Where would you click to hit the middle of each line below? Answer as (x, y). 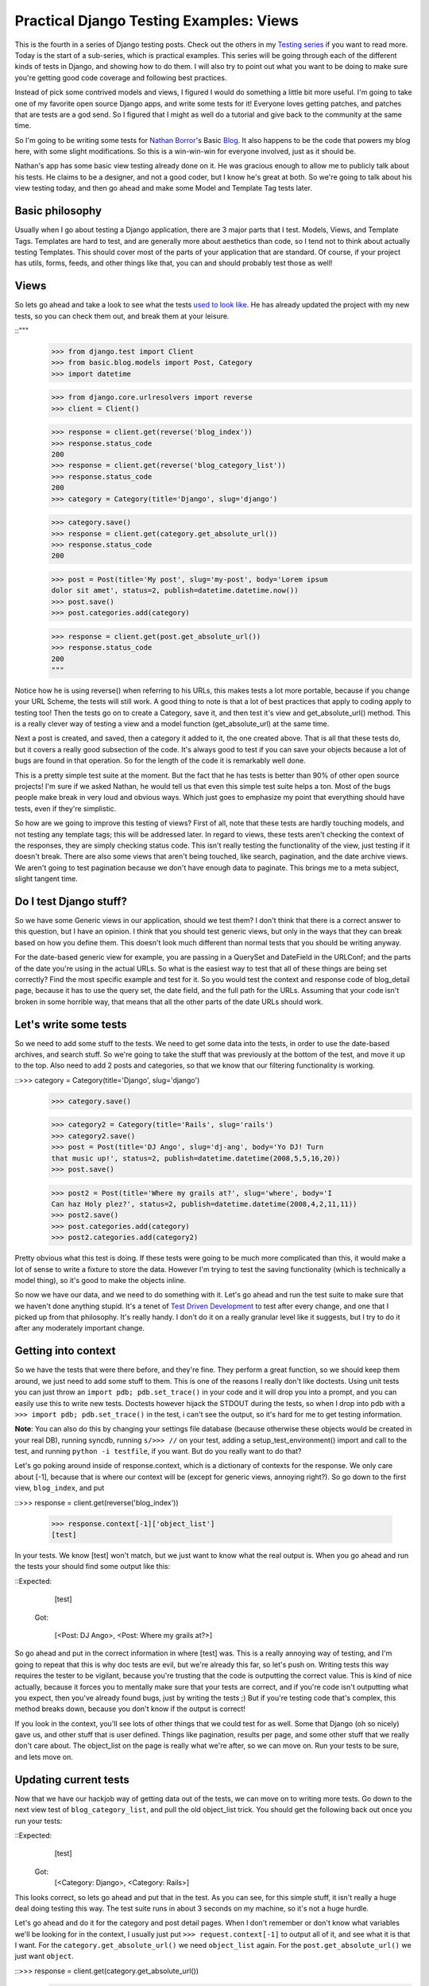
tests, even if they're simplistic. (66, 808)
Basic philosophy (58, 211)
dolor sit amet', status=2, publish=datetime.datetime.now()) (175, 591)
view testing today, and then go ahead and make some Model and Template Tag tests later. (164, 188)
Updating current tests (72, 1779)
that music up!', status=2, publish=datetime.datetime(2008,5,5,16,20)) (196, 1158)
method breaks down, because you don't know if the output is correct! (130, 1709)
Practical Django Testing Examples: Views (157, 21)
